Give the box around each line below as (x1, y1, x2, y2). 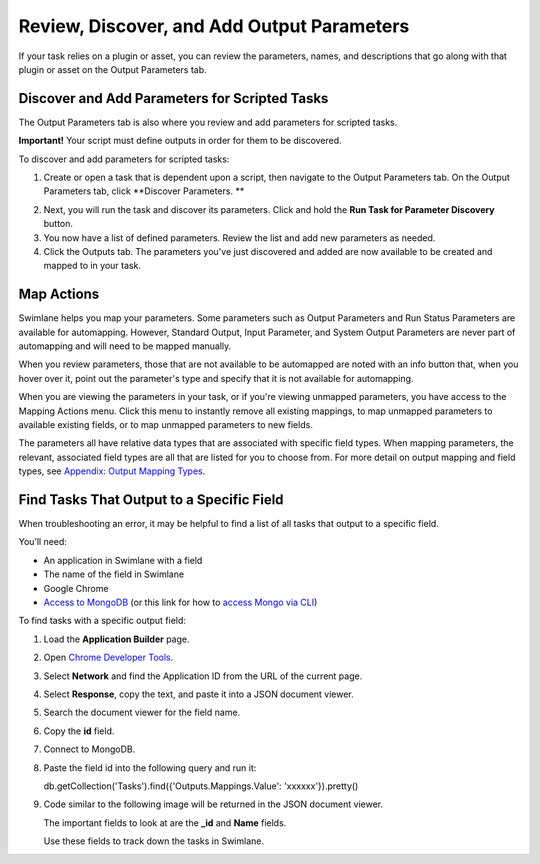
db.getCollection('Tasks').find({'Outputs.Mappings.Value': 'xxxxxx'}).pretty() (43, 780, 359, 792)
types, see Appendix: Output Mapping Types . (18, 465, 206, 477)
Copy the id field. (43, 725, 115, 737)
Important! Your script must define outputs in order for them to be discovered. (18, 135, 342, 147)
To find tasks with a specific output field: (18, 615, 187, 627)
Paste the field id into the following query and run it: (43, 761, 257, 774)
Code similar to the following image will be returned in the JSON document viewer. (43, 798, 384, 810)
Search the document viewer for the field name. (43, 706, 241, 719)
